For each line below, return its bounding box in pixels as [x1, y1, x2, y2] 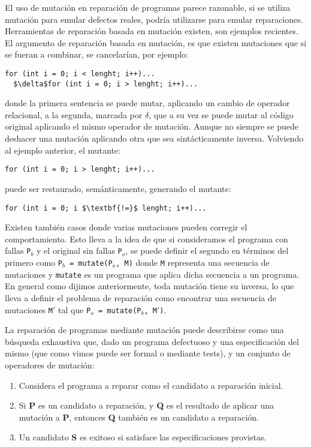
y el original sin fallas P [37, 244, 122, 257]
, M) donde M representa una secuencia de [116, 256, 270, 268]
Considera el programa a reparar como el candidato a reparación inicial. [19, 379, 283, 391]
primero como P [5, 256, 62, 268]
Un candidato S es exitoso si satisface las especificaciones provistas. [19, 431, 267, 443]
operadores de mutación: [5, 358, 95, 371]
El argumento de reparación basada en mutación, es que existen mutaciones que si [5, 36, 307, 49]
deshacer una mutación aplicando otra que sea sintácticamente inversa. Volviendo [5, 132, 304, 145]
